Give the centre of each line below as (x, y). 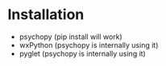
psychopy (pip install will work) (71, 37)
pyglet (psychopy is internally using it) (82, 53)
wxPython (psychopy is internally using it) (89, 45)
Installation (46, 15)
